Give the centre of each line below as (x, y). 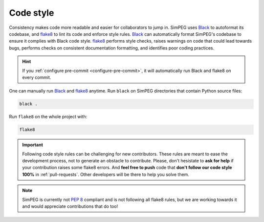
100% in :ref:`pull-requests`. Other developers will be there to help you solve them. (106, 174)
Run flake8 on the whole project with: (48, 117)
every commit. (37, 77)
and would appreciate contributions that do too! (70, 206)
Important (33, 145)
